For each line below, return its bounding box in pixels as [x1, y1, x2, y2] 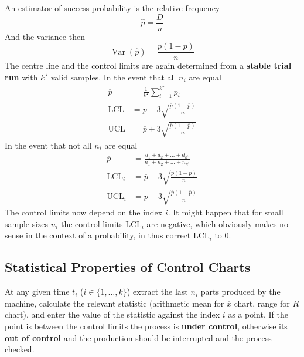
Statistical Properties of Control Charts [5, 258, 251, 276]
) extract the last [127, 285, 188, 298]
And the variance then [5, 30, 85, 42]
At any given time [5, 285, 70, 298]
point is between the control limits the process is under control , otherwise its [5, 320, 288, 332]
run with [5, 70, 38, 83]
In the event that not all [5, 139, 92, 151]
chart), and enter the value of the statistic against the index [5, 308, 220, 321]
